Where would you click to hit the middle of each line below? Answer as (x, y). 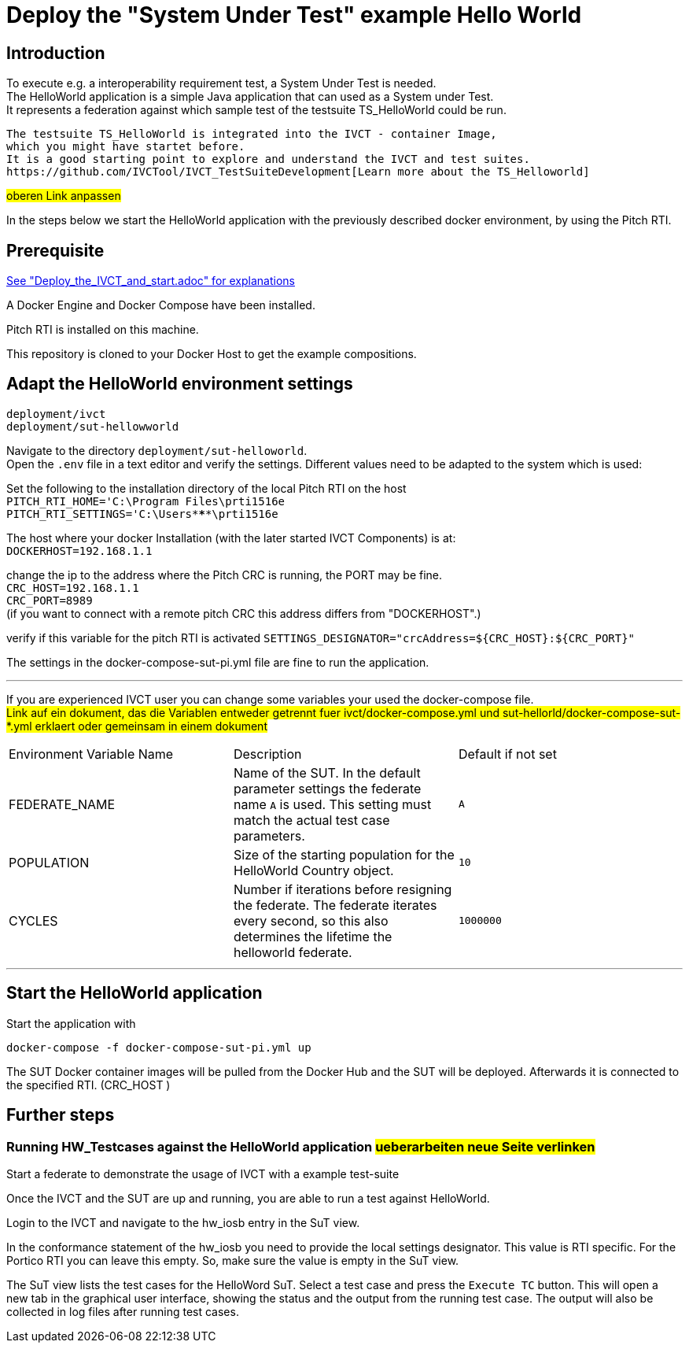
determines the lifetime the (313, 936)
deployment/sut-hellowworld (93, 426)
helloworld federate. (293, 952)
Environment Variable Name (91, 754)
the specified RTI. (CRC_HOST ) (88, 1085)
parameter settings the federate (327, 788)
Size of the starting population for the (344, 854)
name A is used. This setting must (332, 804)
